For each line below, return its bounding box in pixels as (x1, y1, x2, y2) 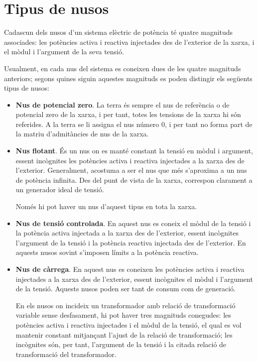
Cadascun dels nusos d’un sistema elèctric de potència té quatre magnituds (4, 27, 233, 37)
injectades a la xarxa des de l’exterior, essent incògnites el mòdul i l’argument (15, 273, 253, 284)
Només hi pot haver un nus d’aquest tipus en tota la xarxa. (15, 201, 197, 212)
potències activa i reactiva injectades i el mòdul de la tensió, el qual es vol (15, 319, 242, 330)
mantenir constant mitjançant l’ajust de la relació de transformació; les (15, 329, 233, 340)
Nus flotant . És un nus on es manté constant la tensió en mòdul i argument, (15, 145, 253, 156)
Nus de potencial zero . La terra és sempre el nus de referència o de (15, 99, 230, 110)
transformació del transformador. (15, 349, 117, 359)
